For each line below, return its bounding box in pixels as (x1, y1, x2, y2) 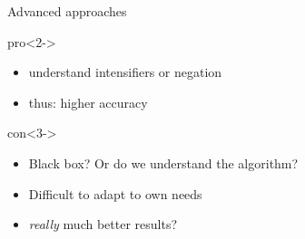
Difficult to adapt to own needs (28, 184, 202, 203)
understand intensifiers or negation (28, 62, 222, 81)
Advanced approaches (7, 2, 127, 20)
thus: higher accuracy (28, 92, 148, 111)
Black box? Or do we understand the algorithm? (28, 153, 299, 172)
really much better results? (28, 215, 178, 234)
